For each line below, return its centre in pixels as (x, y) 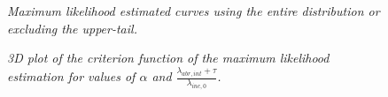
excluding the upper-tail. (72, 28)
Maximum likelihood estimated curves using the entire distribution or (194, 11)
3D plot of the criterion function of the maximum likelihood (168, 58)
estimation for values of (71, 76)
